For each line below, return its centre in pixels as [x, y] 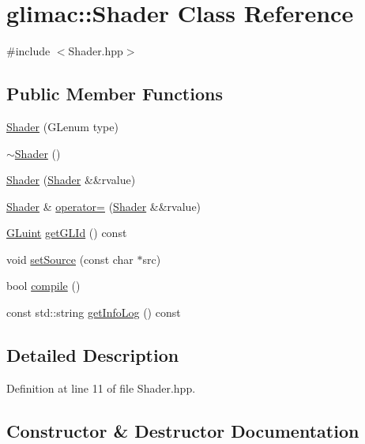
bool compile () [43, 286]
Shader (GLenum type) [62, 126]
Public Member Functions [115, 94]
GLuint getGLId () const [67, 233]
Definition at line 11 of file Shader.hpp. [101, 388]
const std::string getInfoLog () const [94, 312]
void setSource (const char [70, 259]
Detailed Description [93, 355]
